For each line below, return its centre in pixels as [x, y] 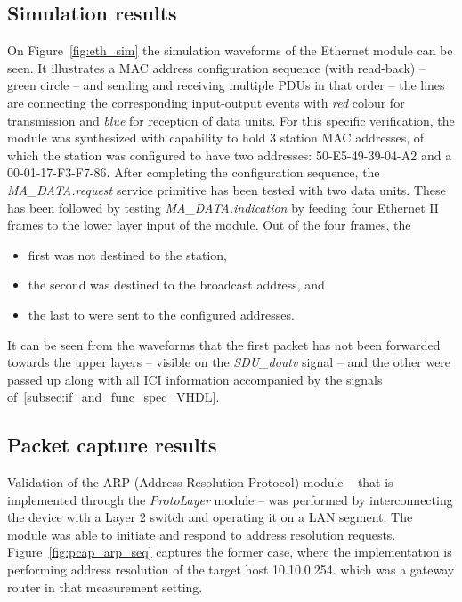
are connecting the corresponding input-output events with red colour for [206, 102]
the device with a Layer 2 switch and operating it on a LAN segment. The [210, 517]
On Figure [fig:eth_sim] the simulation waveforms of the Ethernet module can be [230, 50]
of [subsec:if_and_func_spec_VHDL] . [113, 397]
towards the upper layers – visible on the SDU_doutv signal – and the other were [229, 362]
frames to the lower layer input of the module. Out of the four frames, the [209, 225]
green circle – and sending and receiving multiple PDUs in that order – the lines [226, 85]
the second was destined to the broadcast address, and [176, 285]
